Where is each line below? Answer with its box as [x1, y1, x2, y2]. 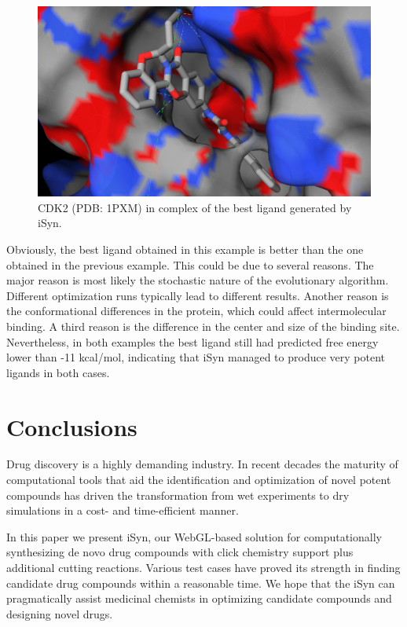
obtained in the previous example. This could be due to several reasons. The [6, 256, 374, 273]
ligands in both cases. [6, 364, 110, 380]
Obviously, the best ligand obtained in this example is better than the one [6, 241, 364, 257]
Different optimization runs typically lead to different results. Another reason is [6, 287, 389, 303]
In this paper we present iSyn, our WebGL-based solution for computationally [6, 528, 382, 544]
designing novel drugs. [6, 605, 113, 621]
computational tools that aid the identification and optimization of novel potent [6, 471, 391, 488]
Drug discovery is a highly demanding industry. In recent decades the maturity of [6, 456, 398, 472]
